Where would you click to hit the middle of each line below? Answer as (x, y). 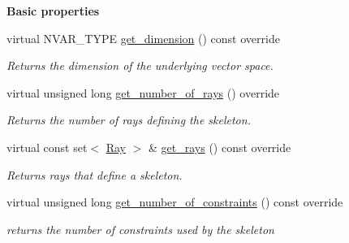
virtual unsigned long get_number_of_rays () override (143, 92)
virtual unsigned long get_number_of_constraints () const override (175, 202)
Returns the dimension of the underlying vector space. (140, 65)
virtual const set (47, 147)
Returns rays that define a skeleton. (95, 174)
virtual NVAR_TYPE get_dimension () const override (143, 38)
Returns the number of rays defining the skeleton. (129, 120)
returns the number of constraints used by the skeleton (140, 229)
